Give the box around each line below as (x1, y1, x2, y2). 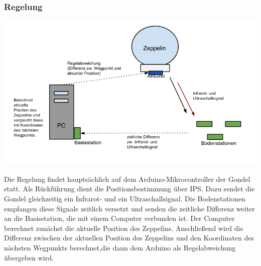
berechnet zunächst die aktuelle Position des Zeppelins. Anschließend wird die (4, 222, 243, 233)
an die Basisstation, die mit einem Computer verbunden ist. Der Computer (4, 213, 235, 223)
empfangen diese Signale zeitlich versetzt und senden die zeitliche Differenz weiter (4, 203, 255, 213)
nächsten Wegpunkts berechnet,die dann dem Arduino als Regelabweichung (4, 242, 236, 253)
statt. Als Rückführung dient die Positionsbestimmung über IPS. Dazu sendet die (4, 183, 255, 194)
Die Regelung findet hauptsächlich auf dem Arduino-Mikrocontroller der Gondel (4, 173, 250, 184)
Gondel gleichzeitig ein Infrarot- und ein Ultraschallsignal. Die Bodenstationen (4, 193, 245, 204)
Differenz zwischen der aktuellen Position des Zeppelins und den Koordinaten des (4, 232, 254, 243)
